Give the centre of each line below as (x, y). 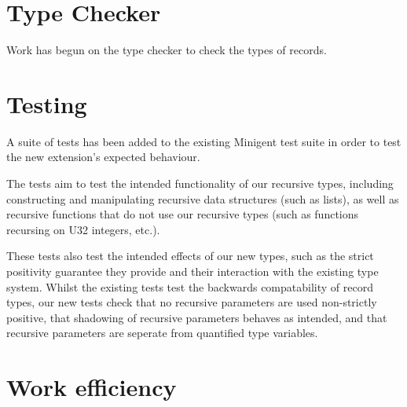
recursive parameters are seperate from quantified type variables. (162, 333)
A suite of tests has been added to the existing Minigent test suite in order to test (204, 141)
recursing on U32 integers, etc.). (83, 229)
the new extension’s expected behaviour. (103, 157)
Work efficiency (92, 387)
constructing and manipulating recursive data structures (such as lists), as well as (203, 198)
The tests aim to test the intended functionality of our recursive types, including (200, 183)
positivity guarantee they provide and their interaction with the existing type (192, 271)
